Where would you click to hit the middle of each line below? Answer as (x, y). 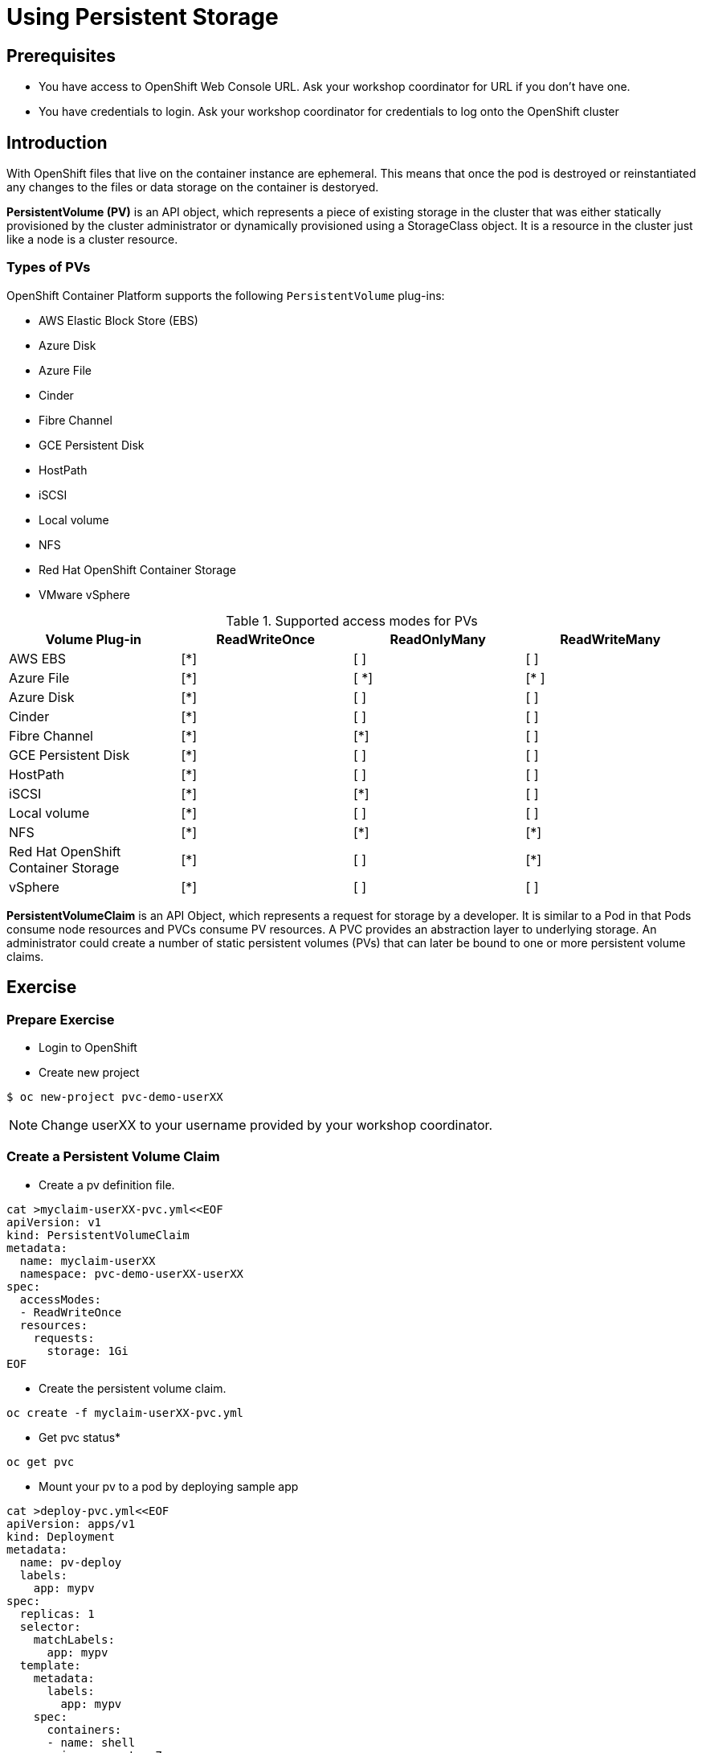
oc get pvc (41, 1462)
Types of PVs (49, 267)
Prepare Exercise (61, 1019)
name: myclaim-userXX (88, 1260)
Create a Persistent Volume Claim (113, 1157)
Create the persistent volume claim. (133, 1388)
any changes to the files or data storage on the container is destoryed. (193, 187)
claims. (25, 956)
